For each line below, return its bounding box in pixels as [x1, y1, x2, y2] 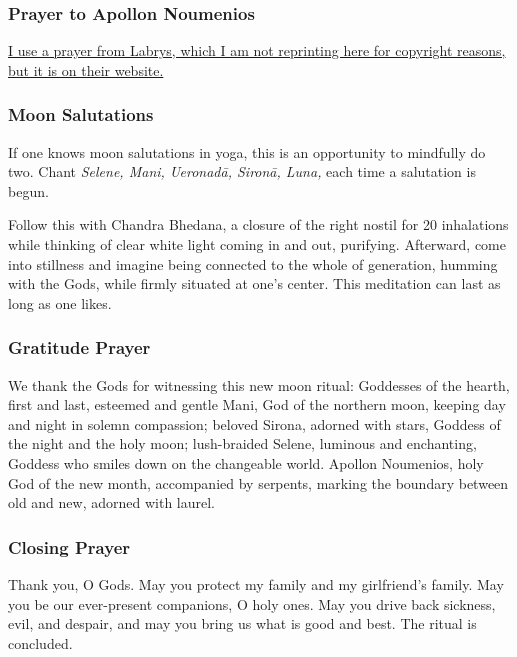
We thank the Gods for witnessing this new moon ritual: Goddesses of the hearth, [8, 374, 510, 395]
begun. [8, 180, 49, 201]
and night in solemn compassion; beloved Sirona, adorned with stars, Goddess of [8, 413, 501, 434]
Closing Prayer [8, 534, 131, 559]
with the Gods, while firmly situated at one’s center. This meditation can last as [8, 273, 501, 294]
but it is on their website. [8, 59, 164, 80]
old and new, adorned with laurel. [8, 492, 216, 513]
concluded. [8, 632, 73, 653]
